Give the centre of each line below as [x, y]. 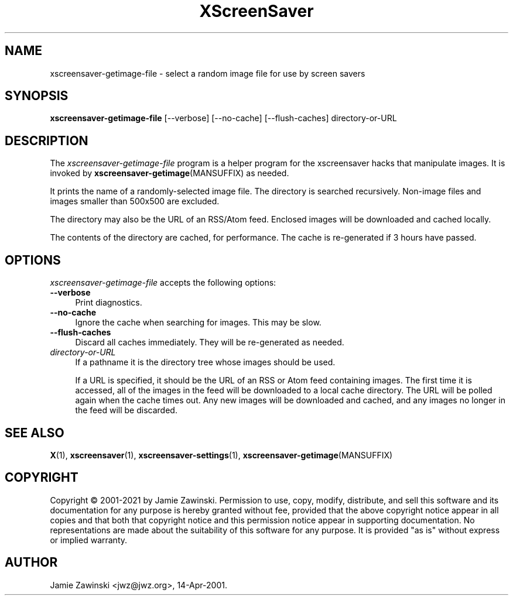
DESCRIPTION [47, 140]
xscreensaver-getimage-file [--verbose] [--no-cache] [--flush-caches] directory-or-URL [223, 118]
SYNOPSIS [37, 96]
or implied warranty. [89, 540]
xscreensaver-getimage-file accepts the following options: [163, 283]
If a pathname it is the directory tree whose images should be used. [205, 362]
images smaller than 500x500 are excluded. [135, 201]
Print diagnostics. [109, 303]
